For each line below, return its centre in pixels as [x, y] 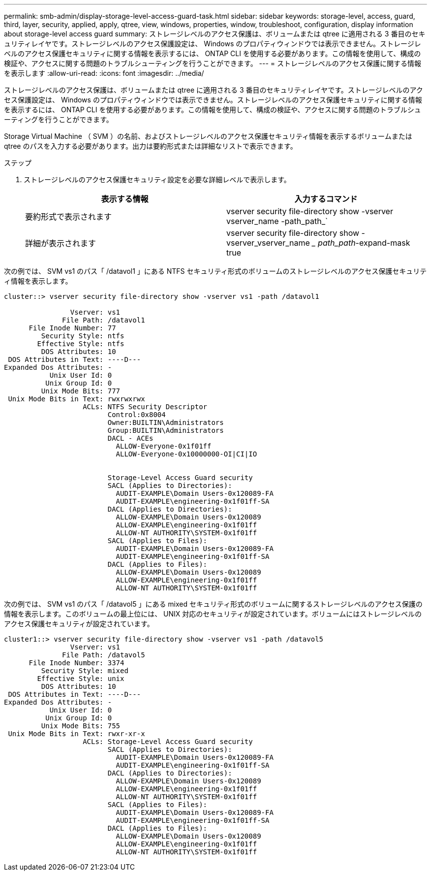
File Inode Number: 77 [72, 328]
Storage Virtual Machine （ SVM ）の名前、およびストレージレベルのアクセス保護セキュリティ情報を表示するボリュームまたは [208, 136]
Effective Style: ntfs [81, 344]
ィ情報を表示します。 [38, 281]
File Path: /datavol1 [104, 320]
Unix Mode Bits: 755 [81, 726]
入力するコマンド [326, 199]
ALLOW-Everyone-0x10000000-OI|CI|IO [186, 454]
